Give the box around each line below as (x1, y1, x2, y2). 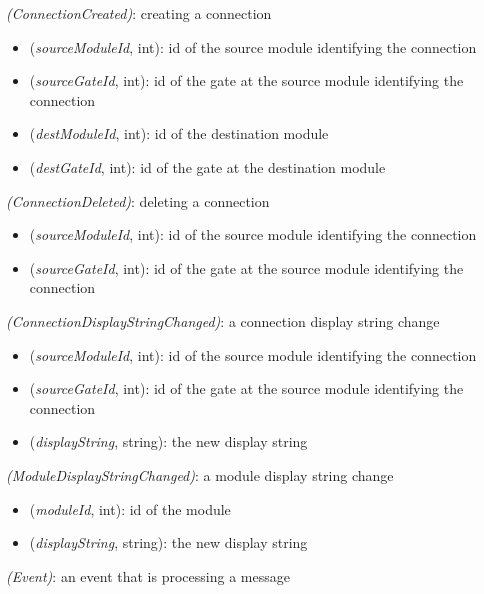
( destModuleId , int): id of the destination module (29, 123, 329, 144)
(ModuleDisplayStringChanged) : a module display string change (6, 464, 394, 485)
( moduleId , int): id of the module (29, 498, 231, 519)
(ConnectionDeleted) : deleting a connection (6, 190, 270, 211)
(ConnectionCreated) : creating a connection (6, 3, 272, 23)
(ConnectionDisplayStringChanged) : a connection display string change (6, 310, 440, 331)
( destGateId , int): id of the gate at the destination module (29, 156, 386, 177)
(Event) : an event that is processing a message (6, 565, 290, 586)
